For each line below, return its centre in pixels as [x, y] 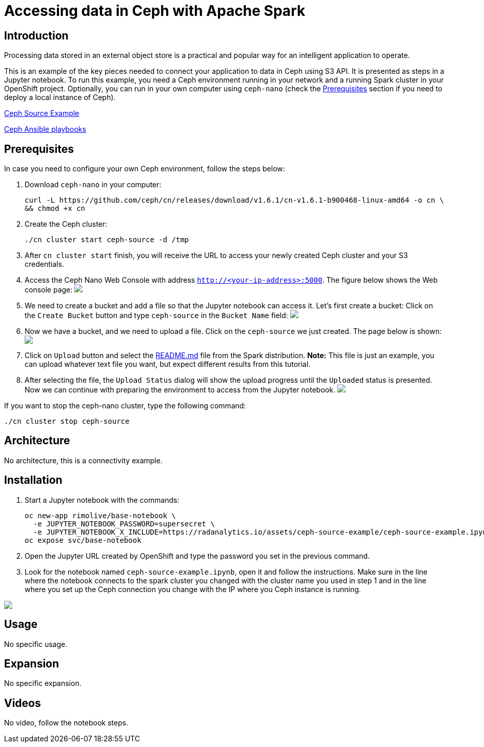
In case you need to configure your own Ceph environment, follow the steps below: [145, 169]
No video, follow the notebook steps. [66, 723]
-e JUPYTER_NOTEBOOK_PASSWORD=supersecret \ [124, 524]
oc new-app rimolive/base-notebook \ [100, 515]
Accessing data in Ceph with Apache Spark [155, 11]
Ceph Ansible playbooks [45, 129]
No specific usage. [36, 644]
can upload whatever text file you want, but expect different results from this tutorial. [168, 364]
